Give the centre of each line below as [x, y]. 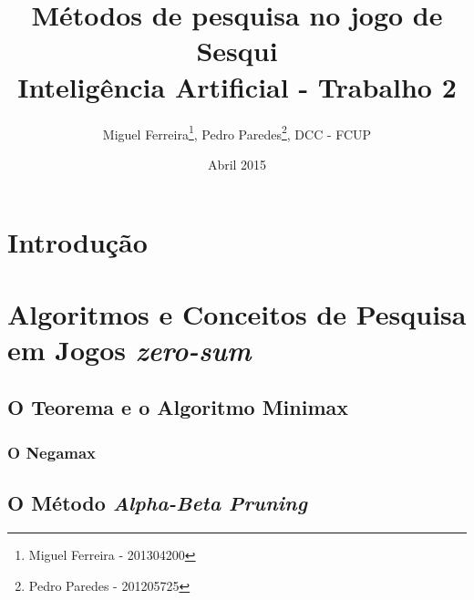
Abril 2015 [237, 164]
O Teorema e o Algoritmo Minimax [178, 407]
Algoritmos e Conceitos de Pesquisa [237, 313]
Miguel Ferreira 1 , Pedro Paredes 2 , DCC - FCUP [237, 132]
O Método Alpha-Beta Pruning [157, 503]
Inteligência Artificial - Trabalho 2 [237, 86]
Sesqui [237, 51]
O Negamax [52, 452]
